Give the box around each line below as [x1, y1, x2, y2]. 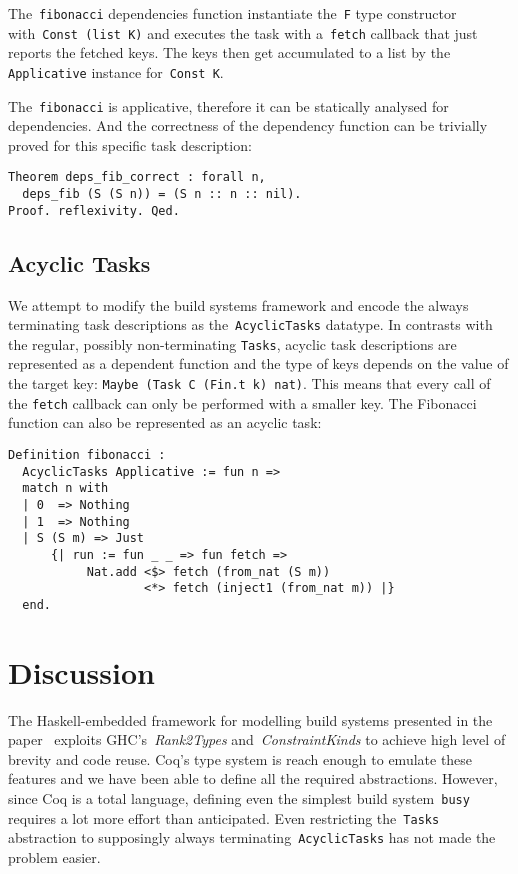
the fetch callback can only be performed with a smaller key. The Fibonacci [8, 392, 477, 413]
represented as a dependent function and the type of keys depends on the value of [8, 353, 509, 374]
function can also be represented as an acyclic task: [8, 412, 322, 433]
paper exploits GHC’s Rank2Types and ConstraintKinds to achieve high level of [8, 729, 506, 750]
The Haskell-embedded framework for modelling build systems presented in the [8, 709, 493, 730]
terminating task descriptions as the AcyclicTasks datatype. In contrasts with [8, 314, 493, 335]
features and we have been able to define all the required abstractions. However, [8, 768, 498, 789]
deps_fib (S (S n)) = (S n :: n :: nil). [22, 187, 302, 202]
